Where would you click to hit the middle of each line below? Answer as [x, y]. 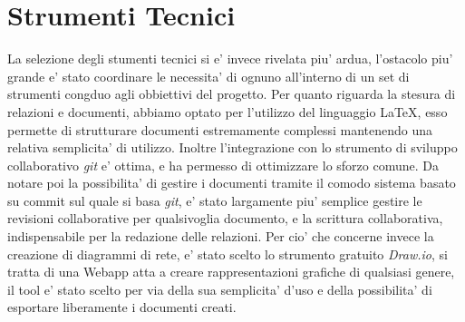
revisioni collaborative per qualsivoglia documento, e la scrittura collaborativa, [225, 218]
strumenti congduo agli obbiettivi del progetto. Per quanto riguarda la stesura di [232, 94]
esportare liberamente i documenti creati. [122, 307]
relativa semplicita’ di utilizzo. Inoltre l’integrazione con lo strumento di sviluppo [232, 147]
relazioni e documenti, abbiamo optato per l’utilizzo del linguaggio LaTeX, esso [228, 111]
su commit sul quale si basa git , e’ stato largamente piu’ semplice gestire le [215, 200]
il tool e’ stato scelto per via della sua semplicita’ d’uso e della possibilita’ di [220, 289]
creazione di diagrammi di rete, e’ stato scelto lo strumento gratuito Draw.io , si [228, 254]
